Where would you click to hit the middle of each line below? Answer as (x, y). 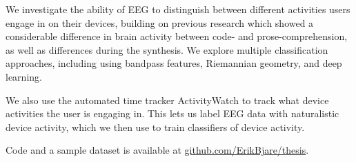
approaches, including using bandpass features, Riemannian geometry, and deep (174, 63)
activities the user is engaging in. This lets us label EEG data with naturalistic (172, 113)
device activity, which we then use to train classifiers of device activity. (155, 126)
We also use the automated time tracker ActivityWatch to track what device (167, 100)
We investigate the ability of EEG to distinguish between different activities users (178, 9)
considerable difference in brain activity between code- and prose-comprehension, (177, 36)
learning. (24, 76)
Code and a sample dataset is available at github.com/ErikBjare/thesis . (157, 150)
